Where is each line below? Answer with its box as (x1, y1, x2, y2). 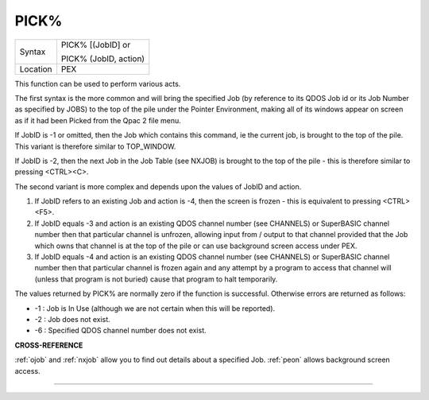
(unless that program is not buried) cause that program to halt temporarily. (34, 274, 278, 284)
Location (19, 64, 52, 75)
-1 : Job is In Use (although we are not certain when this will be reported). (34, 303, 276, 313)
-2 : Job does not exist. (34, 314, 110, 324)
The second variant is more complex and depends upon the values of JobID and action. (14, 181, 302, 191)
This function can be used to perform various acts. (14, 79, 181, 88)
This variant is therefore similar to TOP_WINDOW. (14, 142, 176, 151)
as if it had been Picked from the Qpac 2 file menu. (14, 115, 182, 125)
